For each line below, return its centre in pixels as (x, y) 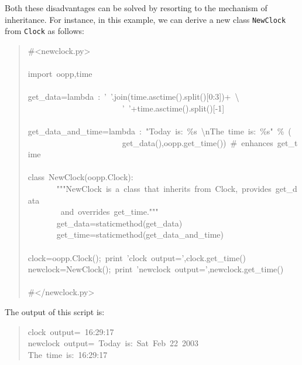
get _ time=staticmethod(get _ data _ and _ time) (140, 234)
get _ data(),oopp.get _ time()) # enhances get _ (208, 142)
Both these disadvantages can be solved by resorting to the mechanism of (136, 8)
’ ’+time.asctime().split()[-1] (173, 108)
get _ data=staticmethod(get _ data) (119, 223)
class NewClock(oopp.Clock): (80, 177)
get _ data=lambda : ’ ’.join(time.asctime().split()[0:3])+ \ (133, 97)
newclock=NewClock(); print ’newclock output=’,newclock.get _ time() (156, 269)
